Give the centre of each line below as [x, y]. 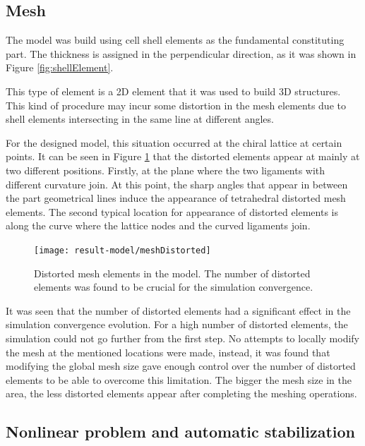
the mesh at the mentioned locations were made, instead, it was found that [168, 352]
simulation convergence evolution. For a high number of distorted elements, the [177, 324]
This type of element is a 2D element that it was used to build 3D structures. [173, 91]
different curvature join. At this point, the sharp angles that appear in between [177, 184]
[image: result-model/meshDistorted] [122, 250]
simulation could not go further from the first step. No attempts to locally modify [182, 338]
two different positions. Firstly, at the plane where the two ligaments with [166, 170]
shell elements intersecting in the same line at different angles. [140, 119]
